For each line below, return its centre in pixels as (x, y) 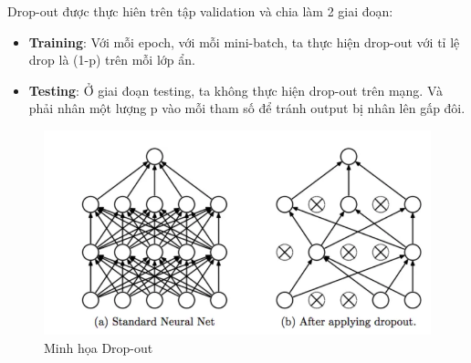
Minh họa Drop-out (99, 348)
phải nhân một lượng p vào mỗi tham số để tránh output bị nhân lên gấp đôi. (247, 108)
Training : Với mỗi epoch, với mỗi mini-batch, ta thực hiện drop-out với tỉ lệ (244, 41)
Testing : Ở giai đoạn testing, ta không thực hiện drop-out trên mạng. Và (236, 90)
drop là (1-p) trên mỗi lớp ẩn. (112, 60)
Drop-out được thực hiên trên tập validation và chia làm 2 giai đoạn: (200, 11)
